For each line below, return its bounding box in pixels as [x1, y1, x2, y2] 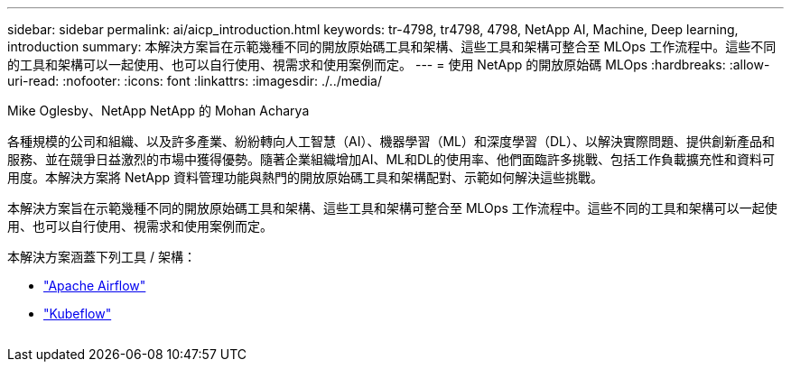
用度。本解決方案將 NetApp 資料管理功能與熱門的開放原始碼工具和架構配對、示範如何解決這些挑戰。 [7, 170, 603, 185]
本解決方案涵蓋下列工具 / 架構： [7, 249, 196, 264]
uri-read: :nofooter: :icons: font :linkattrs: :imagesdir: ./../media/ [7, 73, 383, 88]
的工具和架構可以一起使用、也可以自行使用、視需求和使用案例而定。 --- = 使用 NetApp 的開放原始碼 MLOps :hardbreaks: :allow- [7, 57, 770, 72]
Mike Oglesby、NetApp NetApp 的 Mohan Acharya [7, 103, 310, 118]
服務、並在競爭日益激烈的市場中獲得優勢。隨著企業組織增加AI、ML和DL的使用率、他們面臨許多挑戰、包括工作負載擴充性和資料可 [7, 152, 775, 167]
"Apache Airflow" [43, 278, 146, 293]
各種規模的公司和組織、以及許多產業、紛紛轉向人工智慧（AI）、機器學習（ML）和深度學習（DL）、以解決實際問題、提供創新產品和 [7, 134, 775, 149]
